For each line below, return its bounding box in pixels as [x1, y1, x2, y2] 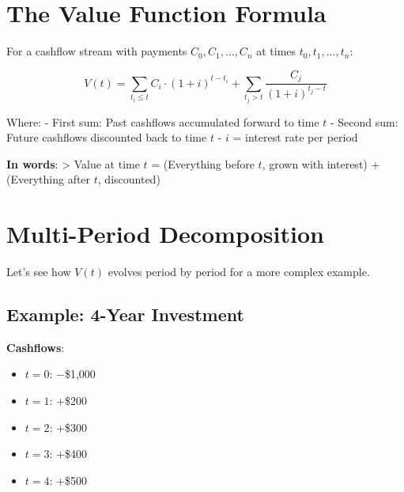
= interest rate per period [232, 129, 358, 146]
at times [256, 43, 296, 59]
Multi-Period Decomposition [6, 218, 324, 250]
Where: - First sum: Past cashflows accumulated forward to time [6, 113, 319, 130]
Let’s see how [6, 263, 71, 280]
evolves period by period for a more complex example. [108, 263, 370, 280]
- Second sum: [330, 113, 398, 130]
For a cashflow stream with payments [6, 43, 187, 59]
